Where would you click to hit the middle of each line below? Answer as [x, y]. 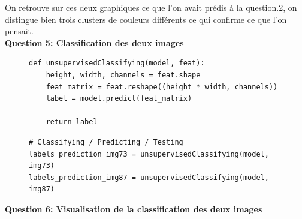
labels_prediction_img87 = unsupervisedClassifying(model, [149, 177]
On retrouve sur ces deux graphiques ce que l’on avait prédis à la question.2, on [151, 7]
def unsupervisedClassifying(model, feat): [117, 63]
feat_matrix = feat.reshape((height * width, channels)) [162, 87]
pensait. [19, 31]
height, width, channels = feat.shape [123, 75]
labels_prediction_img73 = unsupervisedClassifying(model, [149, 154]
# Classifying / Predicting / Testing [106, 142]
